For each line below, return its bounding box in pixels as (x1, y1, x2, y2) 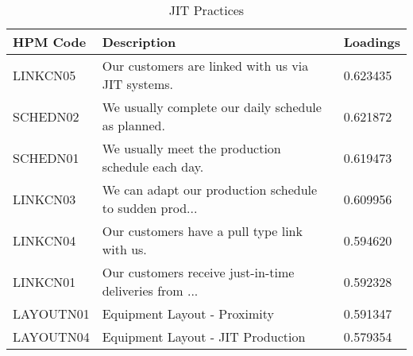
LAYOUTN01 (13, 304, 90, 323)
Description (102, 33, 176, 51)
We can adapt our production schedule (102, 180, 318, 199)
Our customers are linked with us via (102, 56, 309, 75)
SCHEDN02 (13, 106, 79, 126)
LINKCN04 (13, 230, 76, 250)
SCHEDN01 (13, 148, 79, 167)
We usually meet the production (102, 139, 281, 157)
